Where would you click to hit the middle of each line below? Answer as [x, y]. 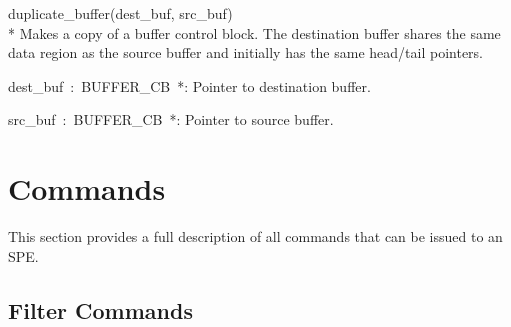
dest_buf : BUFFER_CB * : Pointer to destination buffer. [189, 85]
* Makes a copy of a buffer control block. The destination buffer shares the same [254, 32]
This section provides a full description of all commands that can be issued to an [255, 236]
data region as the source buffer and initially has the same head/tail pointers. [245, 52]
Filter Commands [100, 309]
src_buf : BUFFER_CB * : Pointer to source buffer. [171, 119]
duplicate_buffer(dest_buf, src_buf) [120, 13]
